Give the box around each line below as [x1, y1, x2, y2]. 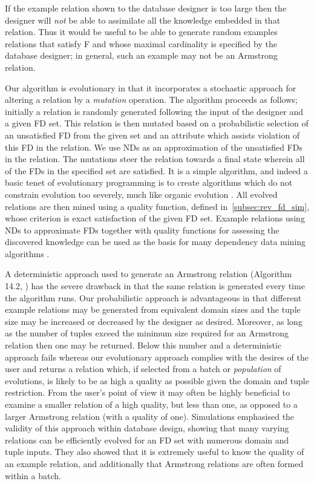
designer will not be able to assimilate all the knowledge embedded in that [5, 13, 281, 26]
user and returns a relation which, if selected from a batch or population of [5, 362, 281, 375]
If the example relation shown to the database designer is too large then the [5, 2, 287, 14]
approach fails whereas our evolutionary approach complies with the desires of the [5, 350, 309, 363]
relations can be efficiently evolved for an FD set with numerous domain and [5, 433, 289, 446]
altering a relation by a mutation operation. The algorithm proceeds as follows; [5, 93, 298, 106]
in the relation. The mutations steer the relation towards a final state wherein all [5, 152, 305, 165]
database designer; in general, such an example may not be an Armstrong [5, 49, 278, 62]
